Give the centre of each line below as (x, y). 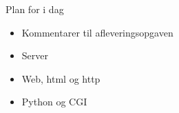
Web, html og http (61, 78)
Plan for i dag (35, 9)
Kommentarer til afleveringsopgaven (97, 32)
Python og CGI (54, 102)
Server (35, 55)
